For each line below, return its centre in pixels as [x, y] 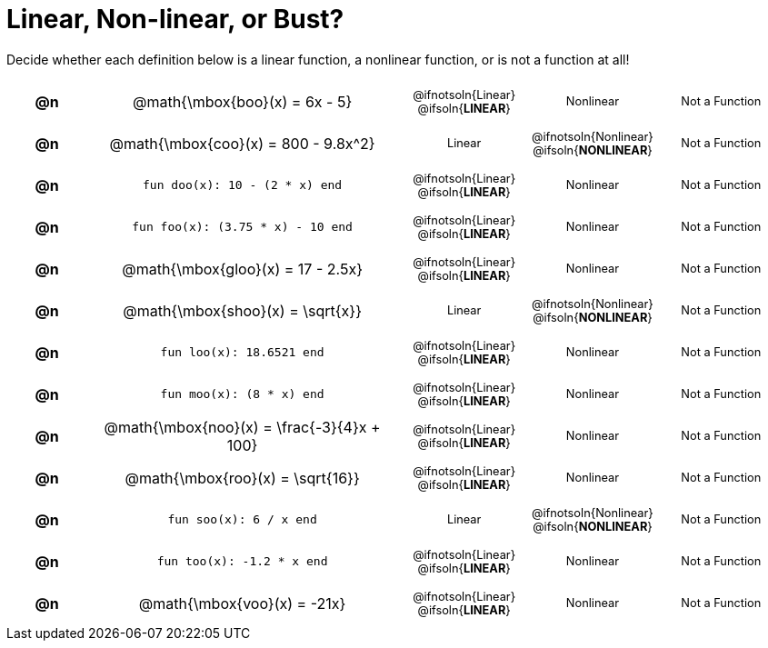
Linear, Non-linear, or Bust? [175, 19]
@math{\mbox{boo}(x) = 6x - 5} [242, 101]
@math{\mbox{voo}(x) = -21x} [242, 603]
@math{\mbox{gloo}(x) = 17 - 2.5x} [242, 269]
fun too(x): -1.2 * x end [242, 562]
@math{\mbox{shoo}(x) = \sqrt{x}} [242, 310]
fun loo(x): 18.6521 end [242, 353]
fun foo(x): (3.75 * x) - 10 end [242, 227]
